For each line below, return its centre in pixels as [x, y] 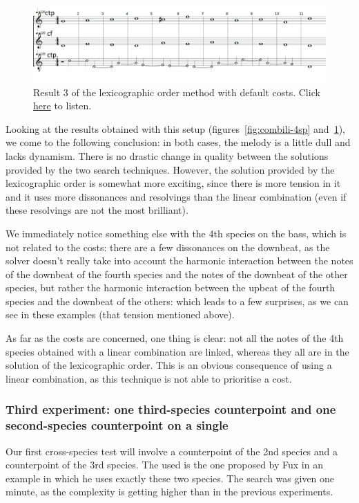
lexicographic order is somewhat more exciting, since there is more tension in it [173, 183]
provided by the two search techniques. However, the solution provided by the [170, 169]
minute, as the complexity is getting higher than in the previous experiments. [169, 492]
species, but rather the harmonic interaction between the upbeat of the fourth [171, 287]
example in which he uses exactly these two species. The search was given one [170, 478]
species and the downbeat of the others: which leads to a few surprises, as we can [177, 301]
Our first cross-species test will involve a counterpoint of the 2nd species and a [172, 451]
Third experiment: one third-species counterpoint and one [171, 409]
